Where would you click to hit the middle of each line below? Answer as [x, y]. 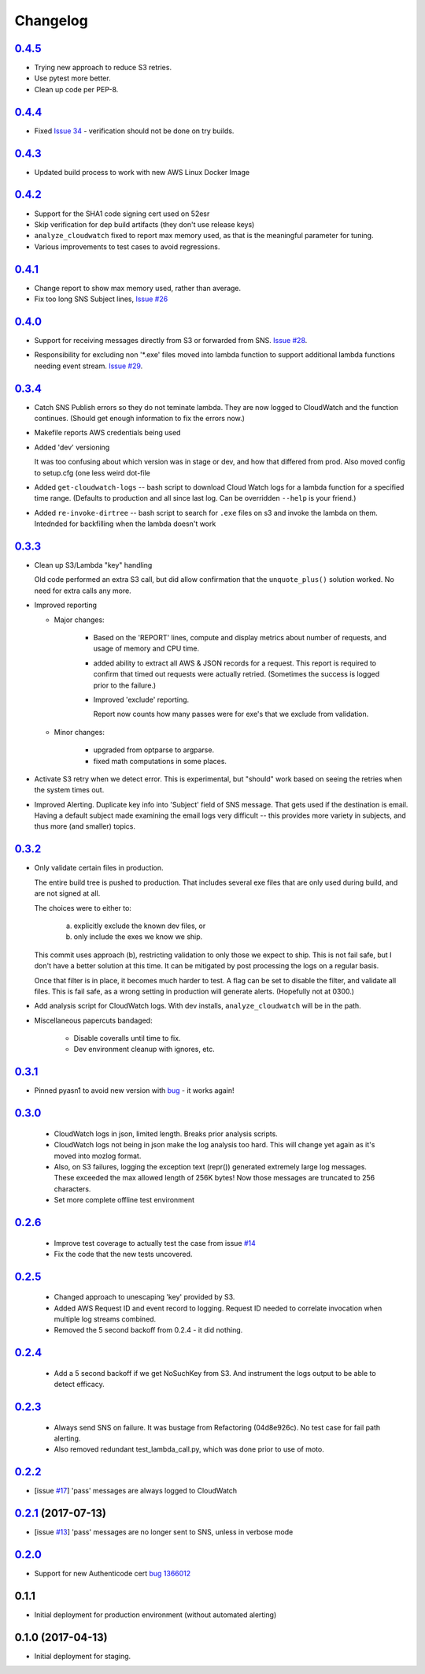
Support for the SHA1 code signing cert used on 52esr [122, 214]
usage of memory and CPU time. [146, 649]
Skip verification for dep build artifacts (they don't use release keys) [144, 224]
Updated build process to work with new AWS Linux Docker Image [142, 172]
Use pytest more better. [72, 78]
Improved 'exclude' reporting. [141, 699]
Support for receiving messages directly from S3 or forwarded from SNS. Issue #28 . [171, 340]
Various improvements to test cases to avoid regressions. [127, 246]
